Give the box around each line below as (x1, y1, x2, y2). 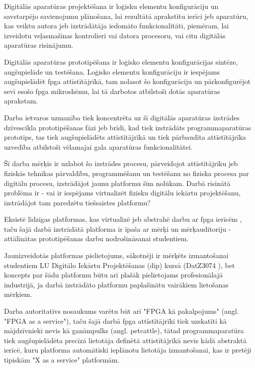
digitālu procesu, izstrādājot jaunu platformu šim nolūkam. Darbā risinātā (4, 178, 231, 188)
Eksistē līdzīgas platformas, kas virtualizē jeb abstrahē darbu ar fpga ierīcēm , (4, 214, 242, 224)
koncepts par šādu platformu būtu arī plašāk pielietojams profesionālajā (4, 270, 223, 280)
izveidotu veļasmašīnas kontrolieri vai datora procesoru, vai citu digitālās (4, 30, 226, 40)
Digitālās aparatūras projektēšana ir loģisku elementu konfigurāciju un (4, 1, 219, 11)
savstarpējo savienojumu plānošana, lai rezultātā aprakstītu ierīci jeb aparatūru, (4, 10, 249, 21)
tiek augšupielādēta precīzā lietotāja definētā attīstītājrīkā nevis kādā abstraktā (4, 335, 247, 345)
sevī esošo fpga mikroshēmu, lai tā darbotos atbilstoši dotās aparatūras (4, 86, 220, 96)
